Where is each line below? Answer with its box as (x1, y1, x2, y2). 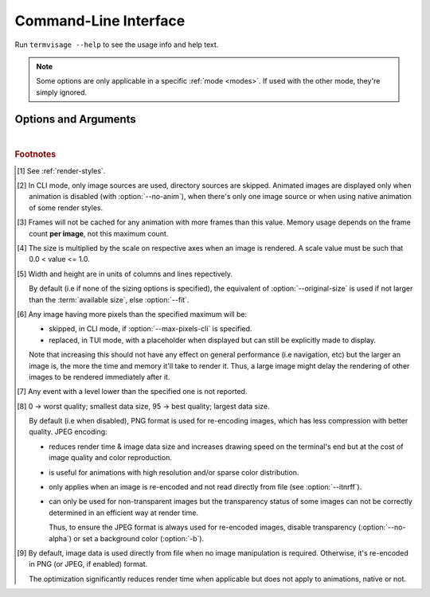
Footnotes (14, 149, 57, 160)
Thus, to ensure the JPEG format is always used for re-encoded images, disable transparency (49, 522, 357, 533)
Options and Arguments (14, 112, 137, 126)
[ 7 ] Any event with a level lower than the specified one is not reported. (17, 387, 248, 396)
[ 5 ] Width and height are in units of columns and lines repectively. (17, 269, 233, 279)
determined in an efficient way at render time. (49, 508, 199, 517)
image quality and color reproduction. (49, 453, 173, 462)
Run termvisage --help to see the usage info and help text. (14, 40, 219, 49)
